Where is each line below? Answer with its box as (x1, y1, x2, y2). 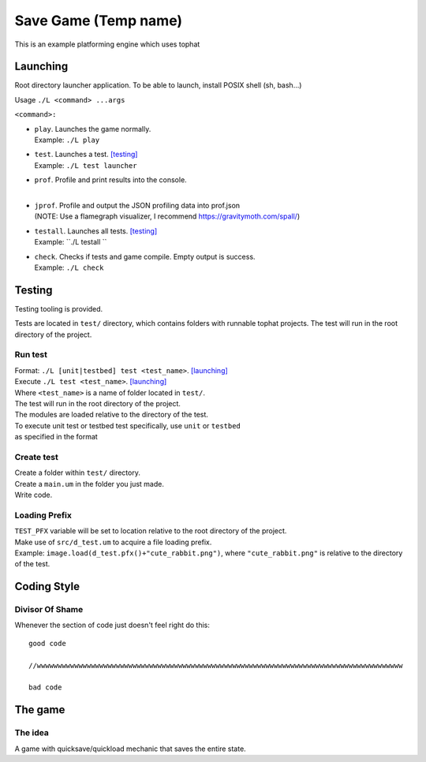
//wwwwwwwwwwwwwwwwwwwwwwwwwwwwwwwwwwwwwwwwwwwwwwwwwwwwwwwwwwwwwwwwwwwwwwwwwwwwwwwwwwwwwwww (28, 661, 403, 670)
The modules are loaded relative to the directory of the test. (14, 410, 209, 420)
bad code (28, 683, 62, 692)
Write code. (14, 490, 53, 500)
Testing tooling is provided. (14, 304, 103, 313)
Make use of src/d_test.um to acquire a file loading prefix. (14, 537, 212, 547)
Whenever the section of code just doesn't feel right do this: (14, 620, 211, 630)
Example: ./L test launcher (34, 160, 137, 170)
